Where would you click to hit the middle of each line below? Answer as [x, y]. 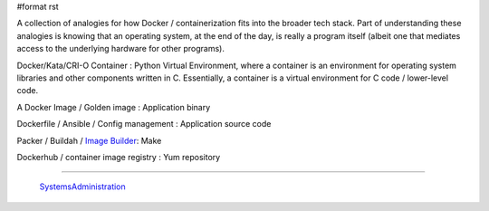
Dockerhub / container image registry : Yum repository [119, 157]
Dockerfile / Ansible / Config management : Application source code [144, 124]
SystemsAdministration [82, 187]
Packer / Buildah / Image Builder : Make [89, 140]
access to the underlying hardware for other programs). [121, 49]
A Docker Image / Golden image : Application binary [114, 107]
